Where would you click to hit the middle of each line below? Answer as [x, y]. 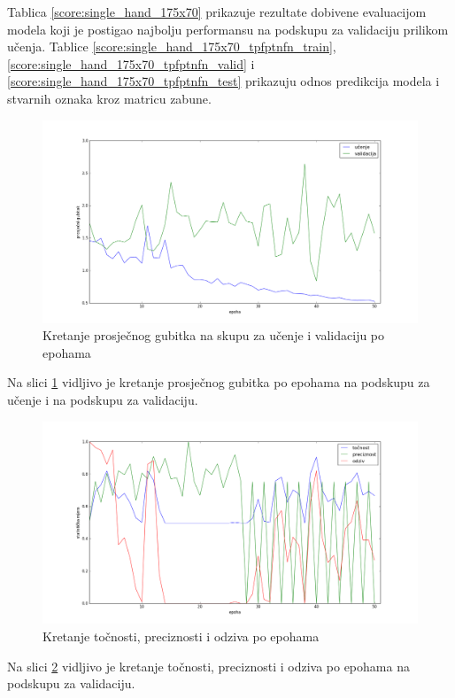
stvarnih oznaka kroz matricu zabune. [109, 98]
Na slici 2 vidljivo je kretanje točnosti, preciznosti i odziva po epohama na [208, 666]
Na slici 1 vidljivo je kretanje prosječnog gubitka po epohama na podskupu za [219, 382]
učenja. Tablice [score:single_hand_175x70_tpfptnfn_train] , [172, 47]
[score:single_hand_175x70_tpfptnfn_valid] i [131, 63]
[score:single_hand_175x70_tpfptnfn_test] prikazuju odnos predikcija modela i [224, 81]
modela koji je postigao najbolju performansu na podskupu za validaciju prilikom [228, 29]
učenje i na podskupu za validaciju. [103, 399]
